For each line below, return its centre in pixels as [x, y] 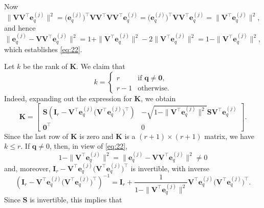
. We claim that [101, 66]
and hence [20, 27]
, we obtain [158, 98]
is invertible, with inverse [170, 168]
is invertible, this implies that [76, 200]
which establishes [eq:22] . [43, 49]
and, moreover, [27, 168]
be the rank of [45, 66]
